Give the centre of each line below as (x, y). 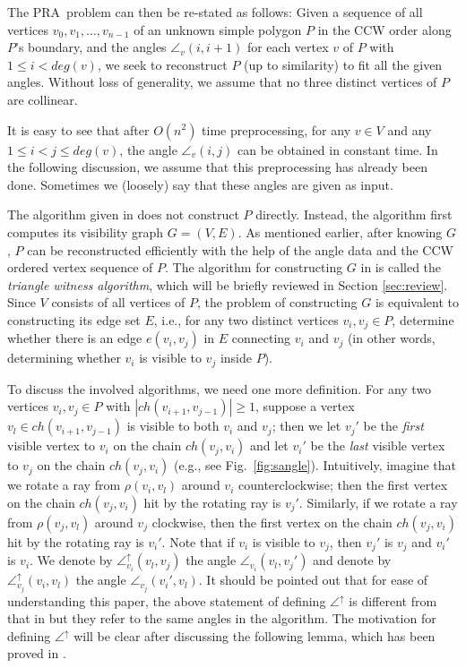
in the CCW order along (384, 29)
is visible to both (173, 426)
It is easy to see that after (78, 129)
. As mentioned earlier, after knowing (340, 231)
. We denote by (71, 560)
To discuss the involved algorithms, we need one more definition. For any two (220, 388)
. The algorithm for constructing (254, 267)
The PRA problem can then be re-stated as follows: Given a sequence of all (215, 12)
